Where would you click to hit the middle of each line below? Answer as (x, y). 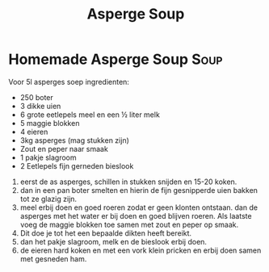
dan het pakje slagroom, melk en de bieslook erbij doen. (113, 241)
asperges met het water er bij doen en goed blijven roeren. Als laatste (136, 216)
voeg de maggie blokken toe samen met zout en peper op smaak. (129, 224)
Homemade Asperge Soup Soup (116, 59)
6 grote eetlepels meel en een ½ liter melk (90, 115)
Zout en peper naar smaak (64, 149)
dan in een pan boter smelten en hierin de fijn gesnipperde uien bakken (139, 190)
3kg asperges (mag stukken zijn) (74, 140)
